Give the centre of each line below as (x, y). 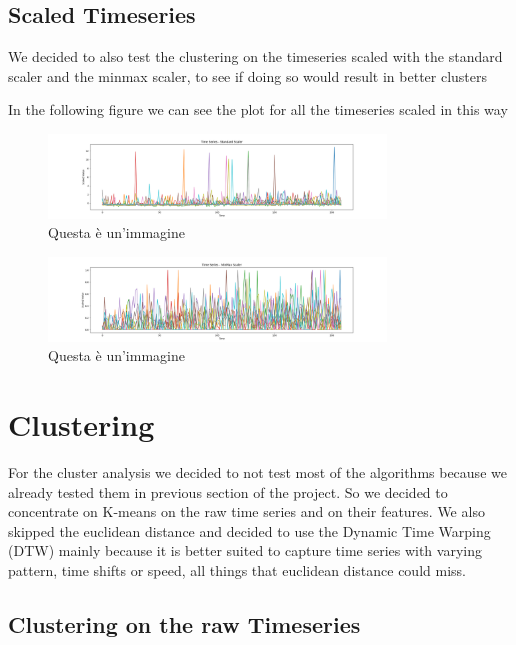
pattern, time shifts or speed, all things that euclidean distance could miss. (237, 570)
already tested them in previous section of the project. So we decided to (228, 491)
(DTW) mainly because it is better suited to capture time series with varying (245, 550)
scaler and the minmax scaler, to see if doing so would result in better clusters (248, 75)
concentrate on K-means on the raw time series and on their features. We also (246, 511)
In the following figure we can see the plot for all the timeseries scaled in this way (258, 109)
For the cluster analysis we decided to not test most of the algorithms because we (257, 472)
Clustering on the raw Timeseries (184, 624)
